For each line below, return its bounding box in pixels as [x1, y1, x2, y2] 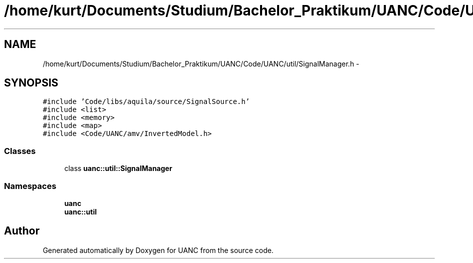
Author [4, 224, 40, 237]
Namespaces [4, 180, 57, 191]
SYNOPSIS [4, 76, 59, 89]
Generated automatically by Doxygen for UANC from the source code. [43, 245, 274, 254]
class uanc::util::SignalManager [64, 164, 172, 173]
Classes [4, 145, 36, 156]
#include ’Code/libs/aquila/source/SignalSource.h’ [43, 97, 250, 106]
